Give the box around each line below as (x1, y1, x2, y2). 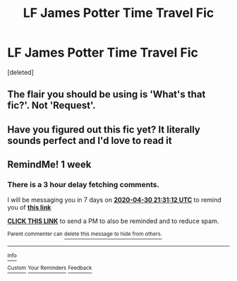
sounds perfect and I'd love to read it (7, 134, 172, 146)
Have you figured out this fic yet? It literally (7, 124, 201, 136)
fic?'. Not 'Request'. (7, 100, 97, 112)
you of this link (7, 203, 51, 212)
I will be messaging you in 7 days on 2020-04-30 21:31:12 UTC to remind (7, 196, 222, 204)
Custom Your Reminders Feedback (7, 265, 92, 272)
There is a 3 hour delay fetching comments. (7, 180, 160, 190)
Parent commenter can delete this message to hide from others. (7, 231, 162, 238)
